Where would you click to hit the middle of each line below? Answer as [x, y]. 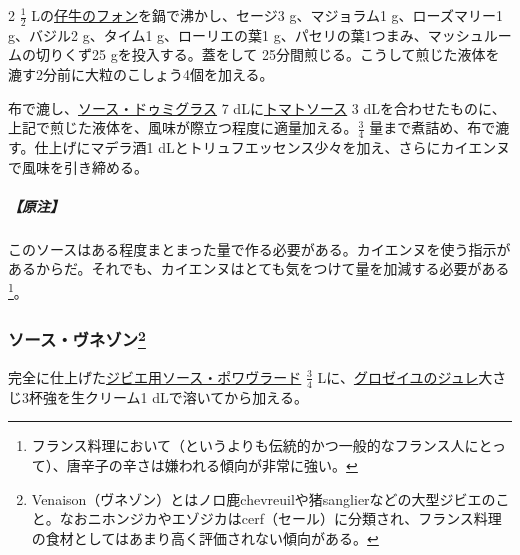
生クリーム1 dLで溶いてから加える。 [189, 396]
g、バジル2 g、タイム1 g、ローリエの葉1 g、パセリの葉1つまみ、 [218, 34]
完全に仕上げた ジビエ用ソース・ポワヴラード [155, 376]
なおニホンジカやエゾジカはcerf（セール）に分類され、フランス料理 [280, 518]
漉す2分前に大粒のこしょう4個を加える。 [141, 74]
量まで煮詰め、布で [432, 127]
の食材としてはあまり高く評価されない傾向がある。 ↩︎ [205, 537]
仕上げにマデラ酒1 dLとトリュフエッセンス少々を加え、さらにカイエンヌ [272, 147]
